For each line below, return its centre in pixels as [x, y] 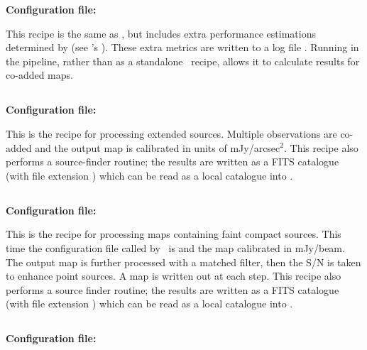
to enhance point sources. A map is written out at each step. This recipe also [174, 276]
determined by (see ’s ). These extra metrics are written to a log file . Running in [182, 47]
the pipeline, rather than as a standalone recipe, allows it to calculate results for [183, 61]
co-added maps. [39, 75]
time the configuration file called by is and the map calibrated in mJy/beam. [175, 247]
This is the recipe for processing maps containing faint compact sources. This [174, 234]
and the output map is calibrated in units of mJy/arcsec [158, 147]
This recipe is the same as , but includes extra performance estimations [161, 33]
